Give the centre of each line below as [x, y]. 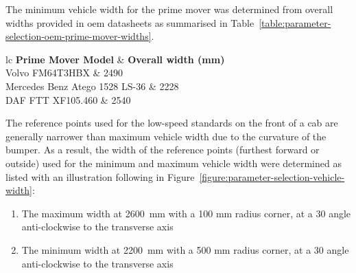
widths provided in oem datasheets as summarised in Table [130, 22]
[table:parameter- [295, 22]
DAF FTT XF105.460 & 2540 [68, 99]
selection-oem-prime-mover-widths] [79, 36]
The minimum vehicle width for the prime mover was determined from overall [169, 9]
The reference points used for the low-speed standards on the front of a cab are [172, 123]
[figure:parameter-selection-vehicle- [272, 176]
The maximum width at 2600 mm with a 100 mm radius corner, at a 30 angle [186, 213]
